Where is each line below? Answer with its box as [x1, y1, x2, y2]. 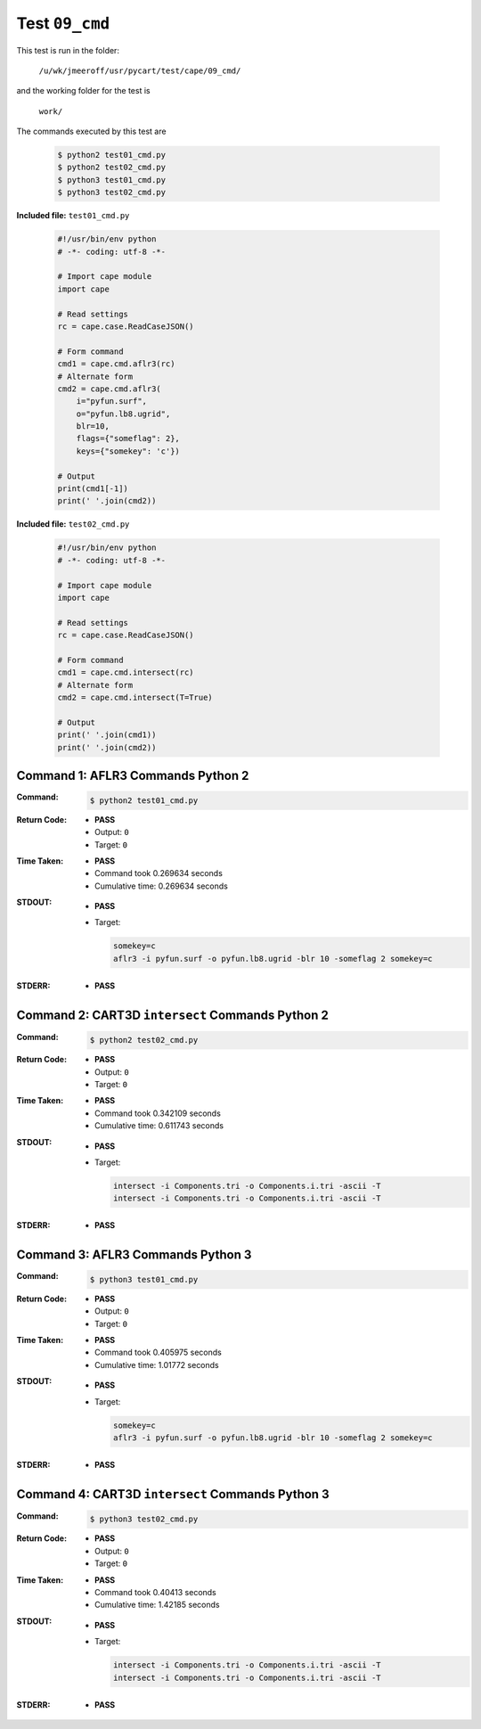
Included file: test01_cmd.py [16, 210, 130, 221]
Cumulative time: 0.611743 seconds [94, 1120, 224, 1131]
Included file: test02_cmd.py [16, 519, 130, 529]
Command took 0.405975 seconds [94, 1347, 222, 1358]
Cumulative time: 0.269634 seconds [94, 881, 229, 891]
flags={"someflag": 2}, [76, 433, 180, 444]
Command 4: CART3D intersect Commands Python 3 [16, 1487, 330, 1502]
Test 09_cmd [16, 13, 110, 33]
